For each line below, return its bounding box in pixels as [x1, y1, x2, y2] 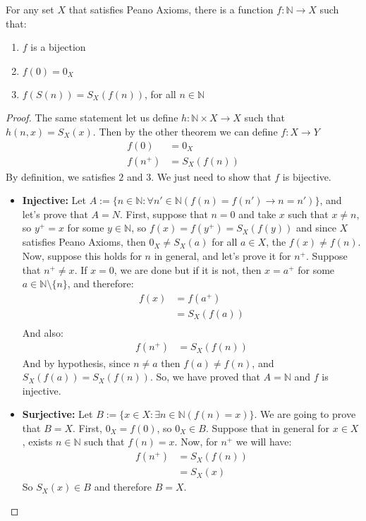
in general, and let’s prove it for [154, 248, 291, 263]
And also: [22, 325, 63, 340]
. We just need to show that [151, 169, 272, 184]
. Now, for [174, 434, 218, 449]
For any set [6, 2, 54, 16]
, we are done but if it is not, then [114, 262, 262, 277]
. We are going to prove [254, 407, 356, 421]
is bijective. [282, 169, 331, 184]
